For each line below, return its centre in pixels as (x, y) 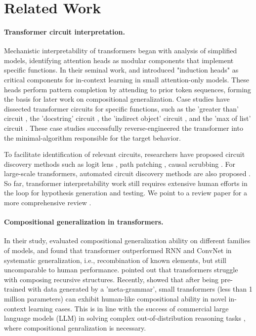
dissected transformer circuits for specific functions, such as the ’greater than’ (121, 108)
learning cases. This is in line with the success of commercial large (128, 308)
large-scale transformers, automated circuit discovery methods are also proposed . (128, 173)
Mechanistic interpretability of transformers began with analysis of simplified (121, 51)
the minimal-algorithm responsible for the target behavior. (92, 137)
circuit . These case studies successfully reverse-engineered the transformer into (124, 128)
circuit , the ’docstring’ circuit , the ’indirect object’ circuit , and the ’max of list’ (128, 118)
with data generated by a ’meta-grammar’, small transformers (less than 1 (140, 289)
